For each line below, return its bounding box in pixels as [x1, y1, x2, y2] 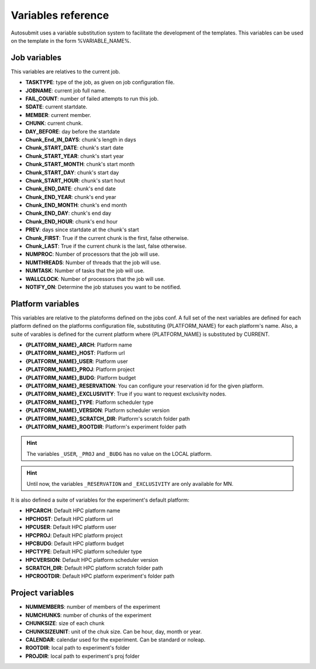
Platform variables [11, 299, 80, 308]
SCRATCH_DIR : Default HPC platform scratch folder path [25, 565, 163, 572]
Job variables [11, 53, 61, 63]
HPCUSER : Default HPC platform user [25, 524, 116, 531]
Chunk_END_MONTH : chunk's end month [25, 202, 127, 209]
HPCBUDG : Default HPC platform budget [25, 540, 124, 547]
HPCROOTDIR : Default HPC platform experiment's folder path [25, 572, 175, 579]
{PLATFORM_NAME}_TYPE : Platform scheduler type [25, 399, 154, 406]
